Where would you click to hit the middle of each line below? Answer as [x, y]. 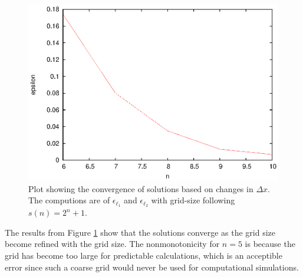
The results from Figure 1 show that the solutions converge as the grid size [140, 232]
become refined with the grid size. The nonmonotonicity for [112, 244]
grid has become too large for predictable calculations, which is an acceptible [144, 255]
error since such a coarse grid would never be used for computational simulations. [152, 267]
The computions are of [69, 200]
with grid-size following [193, 200]
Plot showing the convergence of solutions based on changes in [141, 188]
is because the [270, 244]
